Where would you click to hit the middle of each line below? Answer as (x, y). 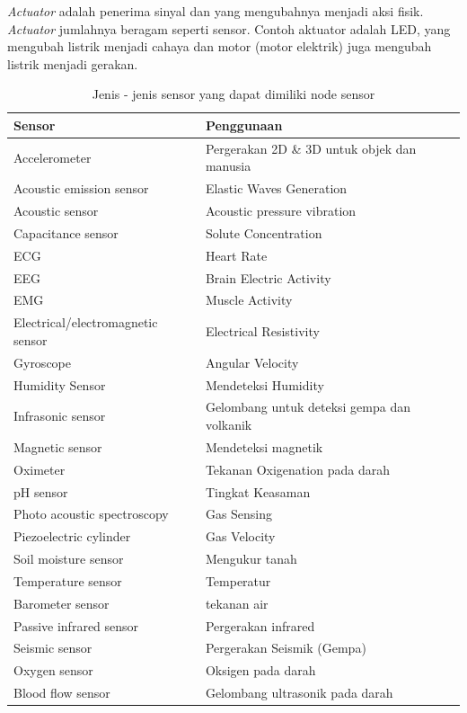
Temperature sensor (68, 580)
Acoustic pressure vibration (281, 211)
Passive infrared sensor (76, 625)
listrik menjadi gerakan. (73, 63)
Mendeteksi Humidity (264, 384)
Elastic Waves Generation (276, 188)
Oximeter (40, 469)
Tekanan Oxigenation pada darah (297, 469)
